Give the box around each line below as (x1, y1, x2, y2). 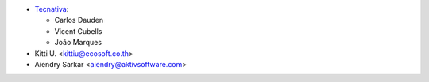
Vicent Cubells (54, 26, 102, 35)
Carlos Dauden (54, 16, 103, 25)
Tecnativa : (34, 5, 69, 13)
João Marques (54, 38, 102, 47)
